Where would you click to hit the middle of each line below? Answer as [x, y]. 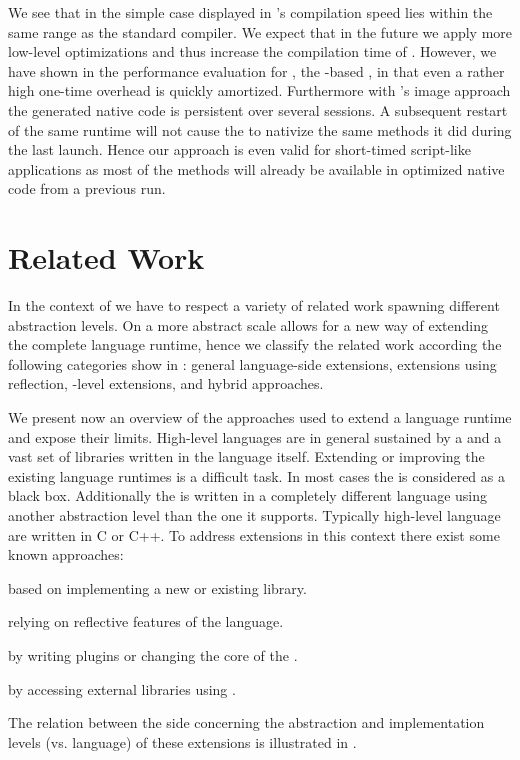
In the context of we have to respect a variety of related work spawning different [254, 305]
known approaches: [66, 554]
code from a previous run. [87, 188]
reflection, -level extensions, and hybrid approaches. [166, 383]
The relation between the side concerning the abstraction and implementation [246, 722]
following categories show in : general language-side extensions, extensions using [252, 363]
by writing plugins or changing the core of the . [153, 654]
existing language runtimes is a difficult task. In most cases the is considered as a [256, 475]
